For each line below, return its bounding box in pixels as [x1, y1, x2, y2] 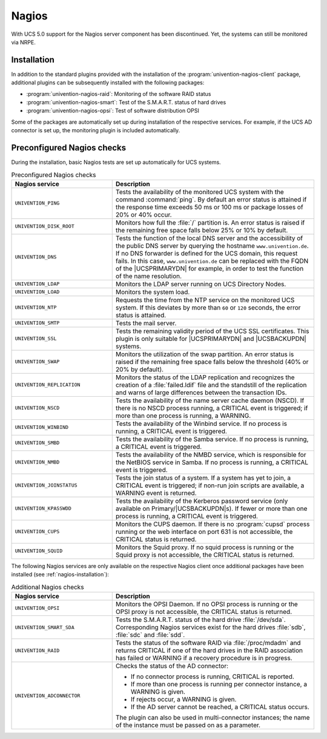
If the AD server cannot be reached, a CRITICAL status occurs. [130, 703, 310, 711]
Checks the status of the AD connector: [115, 662, 229, 670]
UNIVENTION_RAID [15, 647, 60, 653]
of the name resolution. [115, 272, 182, 280]
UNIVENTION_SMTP [15, 320, 60, 326]
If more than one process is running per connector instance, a [130, 680, 308, 689]
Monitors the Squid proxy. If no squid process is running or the [115, 543, 294, 552]
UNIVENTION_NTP [15, 304, 57, 311]
